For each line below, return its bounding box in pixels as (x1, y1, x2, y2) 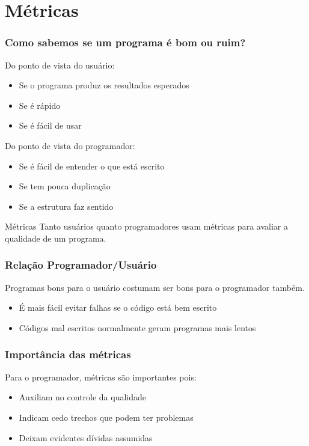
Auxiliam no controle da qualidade (19, 391, 147, 403)
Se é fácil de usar (19, 119, 82, 132)
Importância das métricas (5, 347, 131, 362)
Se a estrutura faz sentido (19, 200, 114, 212)
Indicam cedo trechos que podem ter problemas (19, 411, 194, 423)
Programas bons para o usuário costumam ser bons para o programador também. (5, 281, 305, 293)
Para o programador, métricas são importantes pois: (5, 370, 197, 383)
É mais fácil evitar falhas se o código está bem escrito (19, 301, 217, 314)
